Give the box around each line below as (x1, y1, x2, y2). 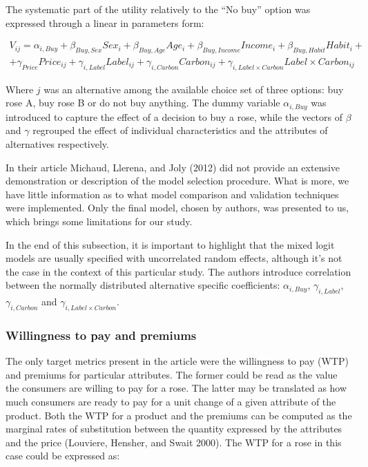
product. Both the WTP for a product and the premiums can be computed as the (6, 408, 352, 422)
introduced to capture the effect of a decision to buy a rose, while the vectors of (6, 109, 343, 124)
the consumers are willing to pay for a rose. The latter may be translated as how (6, 381, 347, 395)
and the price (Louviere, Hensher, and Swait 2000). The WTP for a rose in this (6, 435, 342, 449)
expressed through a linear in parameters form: (6, 15, 204, 30)
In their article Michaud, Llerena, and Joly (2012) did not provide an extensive (6, 160, 340, 174)
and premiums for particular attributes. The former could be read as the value (6, 367, 338, 381)
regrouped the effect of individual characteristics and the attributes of (32, 123, 328, 137)
